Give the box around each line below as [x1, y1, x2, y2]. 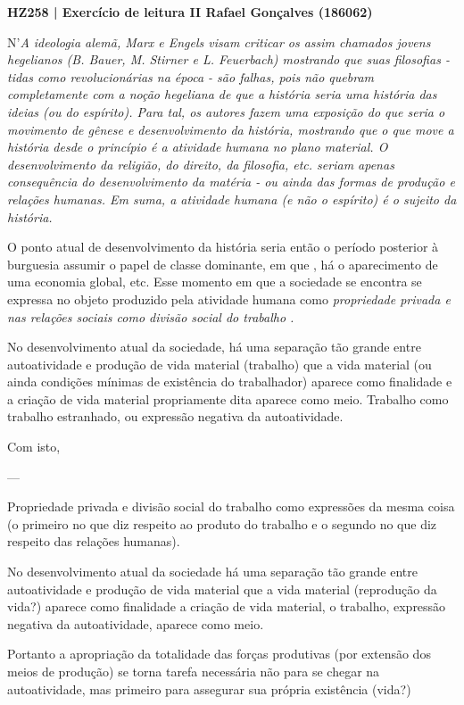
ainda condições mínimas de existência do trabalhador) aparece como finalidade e [7, 372, 452, 391]
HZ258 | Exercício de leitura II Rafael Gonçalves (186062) [7, 3, 373, 21]
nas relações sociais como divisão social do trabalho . [7, 307, 294, 326]
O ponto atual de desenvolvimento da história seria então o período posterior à [7, 237, 439, 256]
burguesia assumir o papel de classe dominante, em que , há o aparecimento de [7, 254, 438, 273]
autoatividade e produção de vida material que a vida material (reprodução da [7, 579, 437, 598]
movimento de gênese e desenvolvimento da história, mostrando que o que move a [7, 120, 454, 138]
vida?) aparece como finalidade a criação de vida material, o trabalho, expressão [7, 597, 446, 616]
